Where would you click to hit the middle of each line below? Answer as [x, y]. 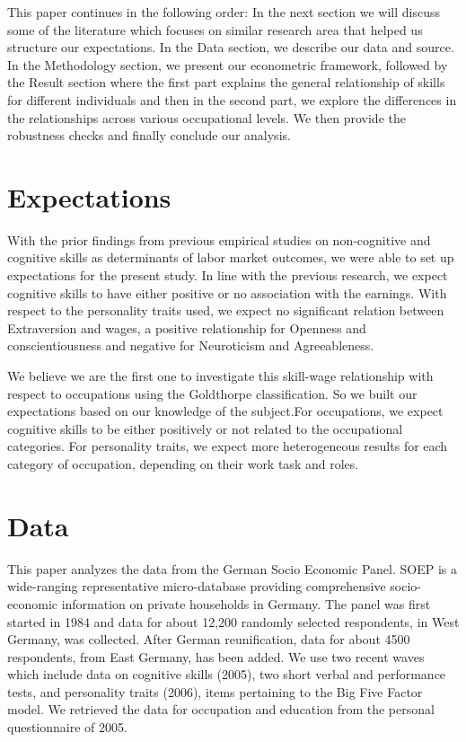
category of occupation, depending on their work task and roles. [183, 464]
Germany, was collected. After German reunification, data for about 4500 [209, 639]
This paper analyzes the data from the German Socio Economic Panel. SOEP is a [232, 568]
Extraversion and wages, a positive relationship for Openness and [187, 327]
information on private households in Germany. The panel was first [246, 603]
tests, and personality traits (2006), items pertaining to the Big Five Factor [215, 691]
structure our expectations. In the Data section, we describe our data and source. [231, 47]
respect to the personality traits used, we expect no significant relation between [226, 310]
